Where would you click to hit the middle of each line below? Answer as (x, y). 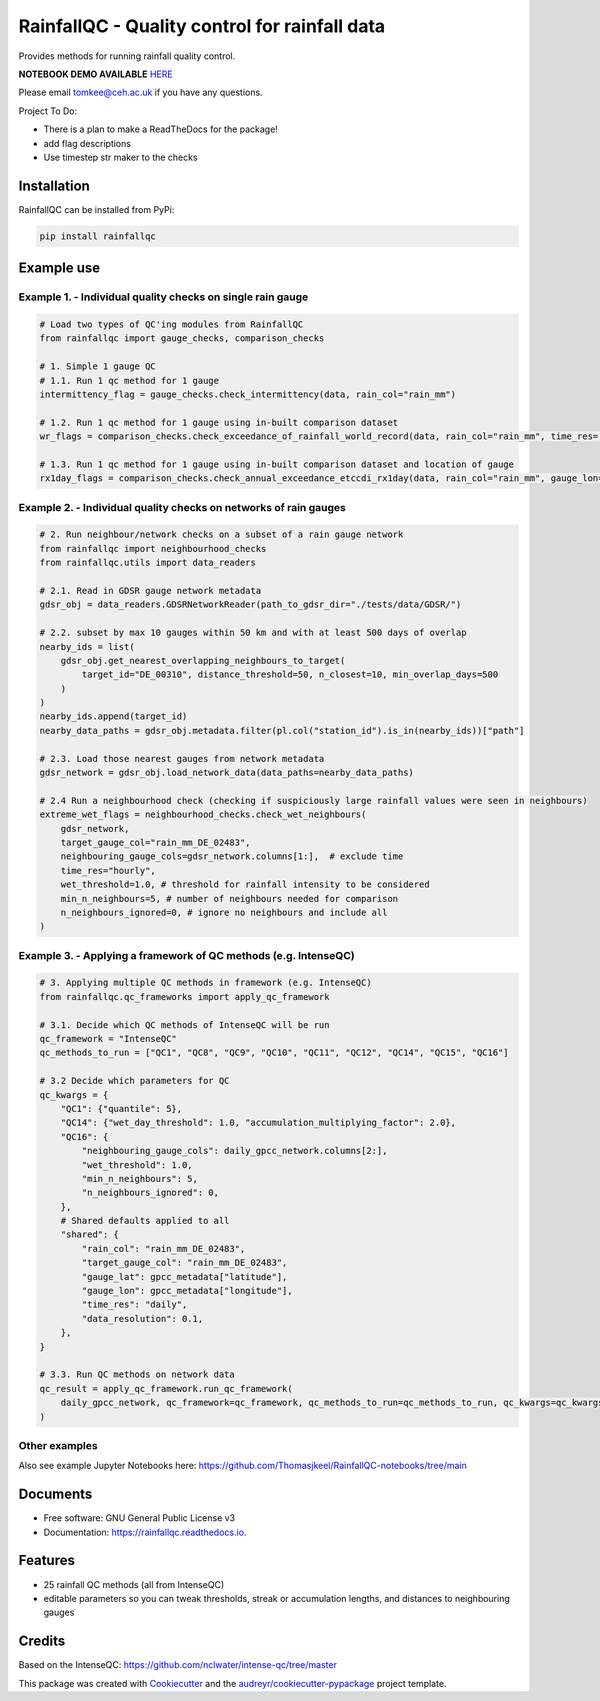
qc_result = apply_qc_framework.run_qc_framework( (166, 1388)
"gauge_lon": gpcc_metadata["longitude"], (187, 1291)
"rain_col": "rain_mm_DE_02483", (163, 1248)
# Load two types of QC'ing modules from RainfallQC (171, 324)
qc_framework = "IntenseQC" (108, 1039)
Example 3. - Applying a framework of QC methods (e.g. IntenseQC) (186, 955)
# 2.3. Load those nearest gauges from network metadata (182, 758)
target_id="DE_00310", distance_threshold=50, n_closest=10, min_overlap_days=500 (290, 674)
